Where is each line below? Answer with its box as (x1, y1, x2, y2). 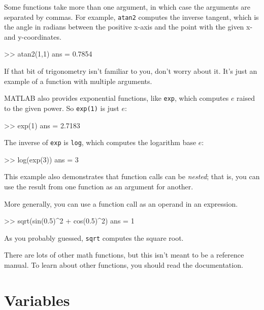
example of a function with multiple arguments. (4, 75, 152, 86)
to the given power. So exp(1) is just (4, 102, 119, 113)
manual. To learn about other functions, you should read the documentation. (4, 260, 243, 270)
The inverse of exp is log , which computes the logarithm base (4, 137, 196, 148)
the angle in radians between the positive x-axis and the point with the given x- (4, 21, 253, 32)
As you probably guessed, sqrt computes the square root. (4, 232, 184, 243)
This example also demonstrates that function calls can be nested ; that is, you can (4, 171, 260, 182)
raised (237, 93, 255, 103)
